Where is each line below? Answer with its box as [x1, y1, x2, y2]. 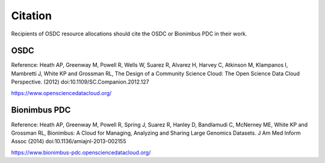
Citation [11, 9, 52, 22]
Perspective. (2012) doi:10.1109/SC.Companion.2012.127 [11, 78, 150, 85]
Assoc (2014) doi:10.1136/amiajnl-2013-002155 [11, 138, 126, 145]
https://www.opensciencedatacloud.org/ [11, 89, 112, 96]
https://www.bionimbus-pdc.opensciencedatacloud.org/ [11, 149, 151, 156]
